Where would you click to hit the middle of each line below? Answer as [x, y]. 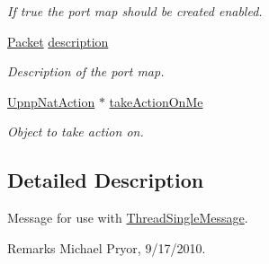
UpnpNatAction [51, 101]
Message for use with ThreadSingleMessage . [128, 218]
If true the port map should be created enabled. [135, 11]
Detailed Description [106, 180]
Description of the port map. [86, 71]
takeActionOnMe [156, 101]
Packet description [58, 41]
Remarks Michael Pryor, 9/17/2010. [107, 247]
